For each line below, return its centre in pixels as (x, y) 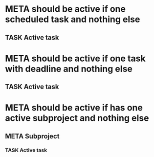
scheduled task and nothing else (73, 19)
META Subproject (32, 136)
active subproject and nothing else (77, 118)
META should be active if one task (75, 58)
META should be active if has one (74, 108)
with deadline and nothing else (69, 69)
